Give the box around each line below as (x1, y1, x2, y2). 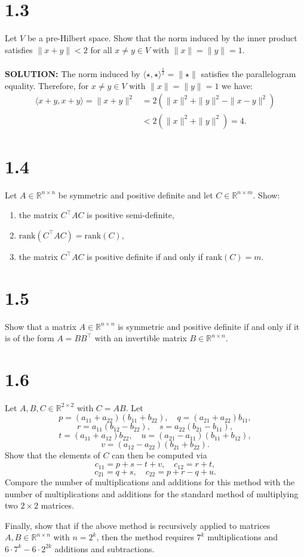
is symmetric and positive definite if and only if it (118, 320, 300, 332)
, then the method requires (96, 531, 194, 543)
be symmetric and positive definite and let (58, 188, 213, 201)
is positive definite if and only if (87, 250, 203, 262)
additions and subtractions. (54, 542, 155, 555)
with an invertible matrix (94, 332, 187, 344)
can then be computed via (112, 449, 207, 461)
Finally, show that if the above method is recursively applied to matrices (5, 519, 271, 531)
